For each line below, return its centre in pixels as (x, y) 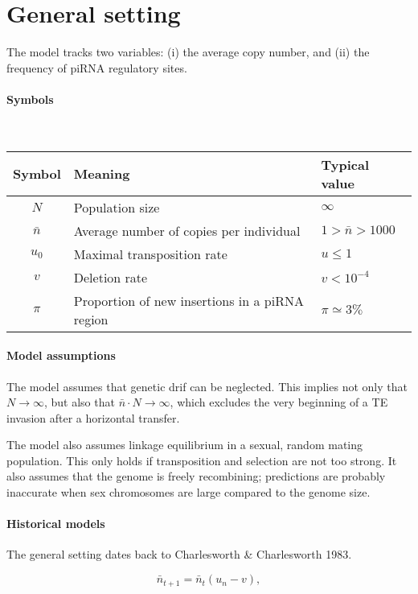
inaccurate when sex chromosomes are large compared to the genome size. (189, 492)
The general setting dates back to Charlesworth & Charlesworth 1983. (179, 554)
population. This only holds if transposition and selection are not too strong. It (202, 460)
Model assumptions (61, 355)
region (91, 319)
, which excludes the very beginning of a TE (279, 402)
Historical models (56, 524)
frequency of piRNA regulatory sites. (97, 67)
